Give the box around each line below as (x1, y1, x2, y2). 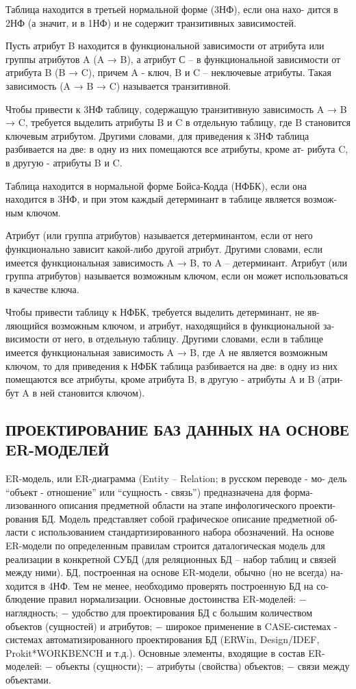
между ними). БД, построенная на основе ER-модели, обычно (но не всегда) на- (5, 565, 344, 579)
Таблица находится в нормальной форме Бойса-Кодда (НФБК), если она (5, 178, 307, 192)
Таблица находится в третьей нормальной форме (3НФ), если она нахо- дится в (5, 2, 338, 16)
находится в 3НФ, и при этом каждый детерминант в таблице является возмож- (5, 192, 338, 206)
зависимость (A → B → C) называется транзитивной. (5, 78, 231, 92)
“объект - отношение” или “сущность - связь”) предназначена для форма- (5, 484, 314, 499)
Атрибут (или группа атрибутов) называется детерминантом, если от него (5, 228, 313, 242)
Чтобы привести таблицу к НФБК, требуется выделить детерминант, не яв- (5, 305, 320, 319)
